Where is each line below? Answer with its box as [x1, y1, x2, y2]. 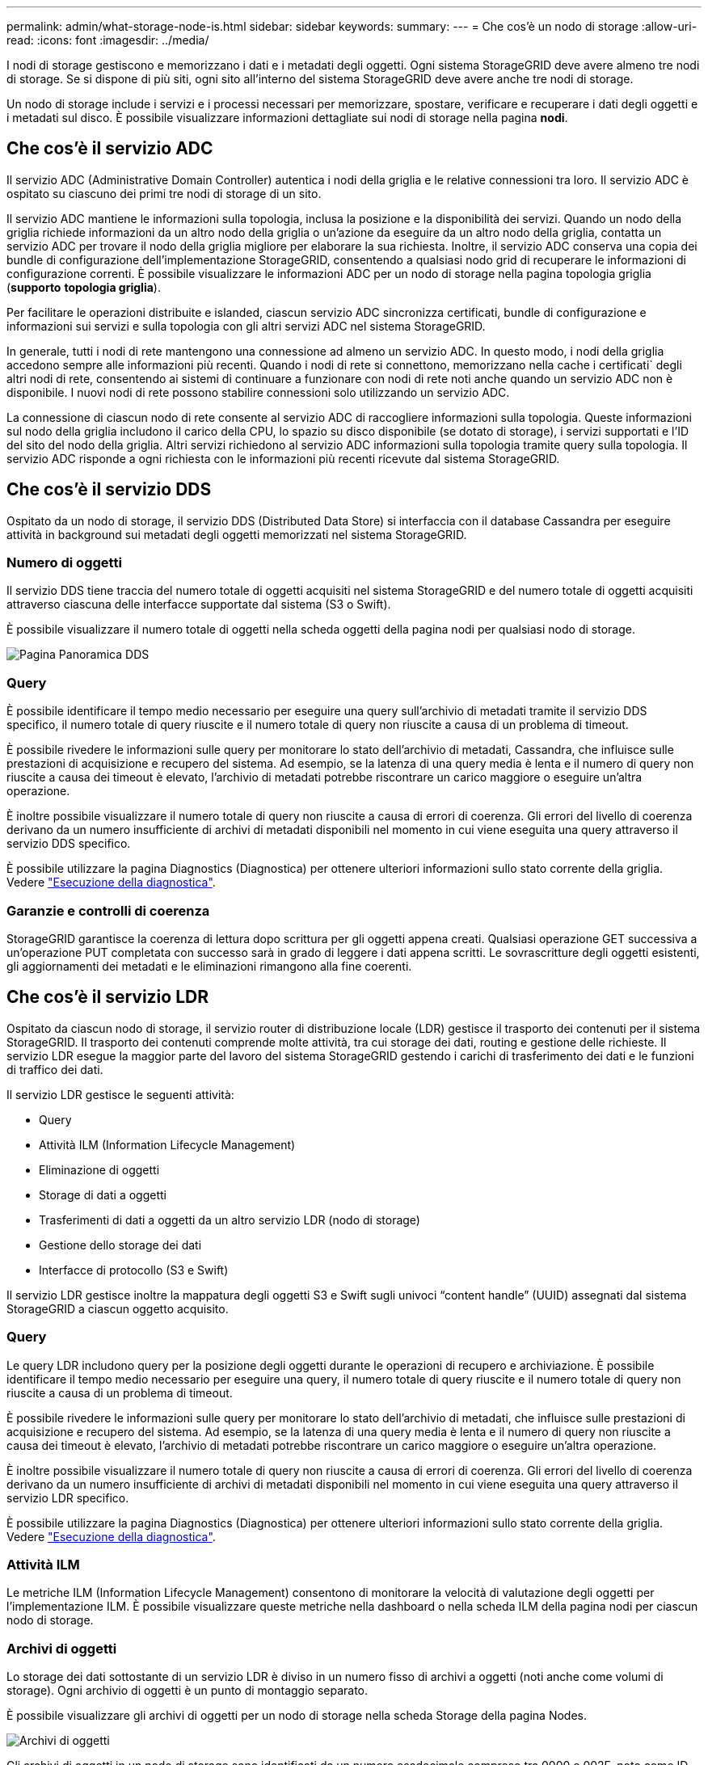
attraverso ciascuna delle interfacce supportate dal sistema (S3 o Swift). [6, 597, 391, 612]
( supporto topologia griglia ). [6, 280, 161, 294]
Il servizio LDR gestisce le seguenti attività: [6, 1087, 234, 1102]
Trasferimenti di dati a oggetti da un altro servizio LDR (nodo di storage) [39, 1212, 420, 1227]
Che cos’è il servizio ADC [6, 138, 213, 159]
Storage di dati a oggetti [39, 1187, 166, 1202]
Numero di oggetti [6, 554, 122, 571]
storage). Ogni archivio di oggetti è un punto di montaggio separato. [6, 1683, 369, 1698]
